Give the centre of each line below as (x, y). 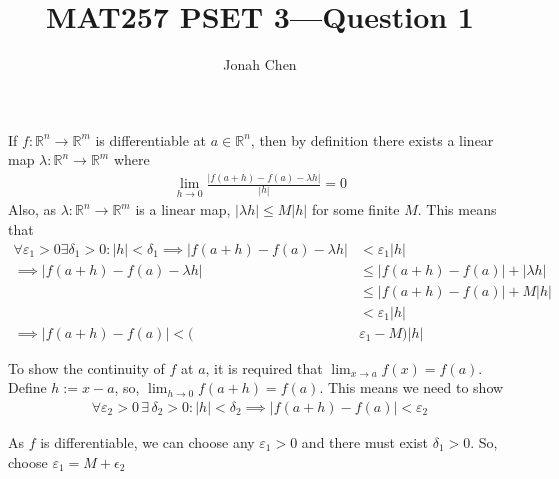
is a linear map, (183, 209)
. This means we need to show (411, 387)
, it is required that (264, 367)
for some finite (355, 209)
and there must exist (365, 442)
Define (27, 387)
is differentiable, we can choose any (147, 442)
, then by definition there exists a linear (372, 139)
